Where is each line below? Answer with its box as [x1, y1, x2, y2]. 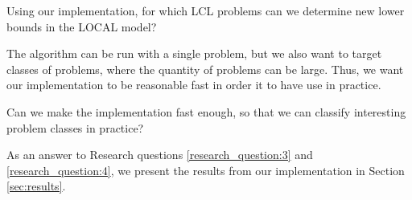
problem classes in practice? [6, 119, 144, 136]
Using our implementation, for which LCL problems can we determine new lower [6, 2, 405, 18]
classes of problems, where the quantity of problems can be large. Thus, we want [6, 60, 404, 77]
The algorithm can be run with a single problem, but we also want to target [6, 45, 382, 62]
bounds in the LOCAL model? [6, 18, 157, 35]
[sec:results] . [6, 178, 66, 194]
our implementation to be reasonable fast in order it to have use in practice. [6, 76, 381, 93]
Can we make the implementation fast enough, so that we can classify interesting [6, 103, 406, 120]
